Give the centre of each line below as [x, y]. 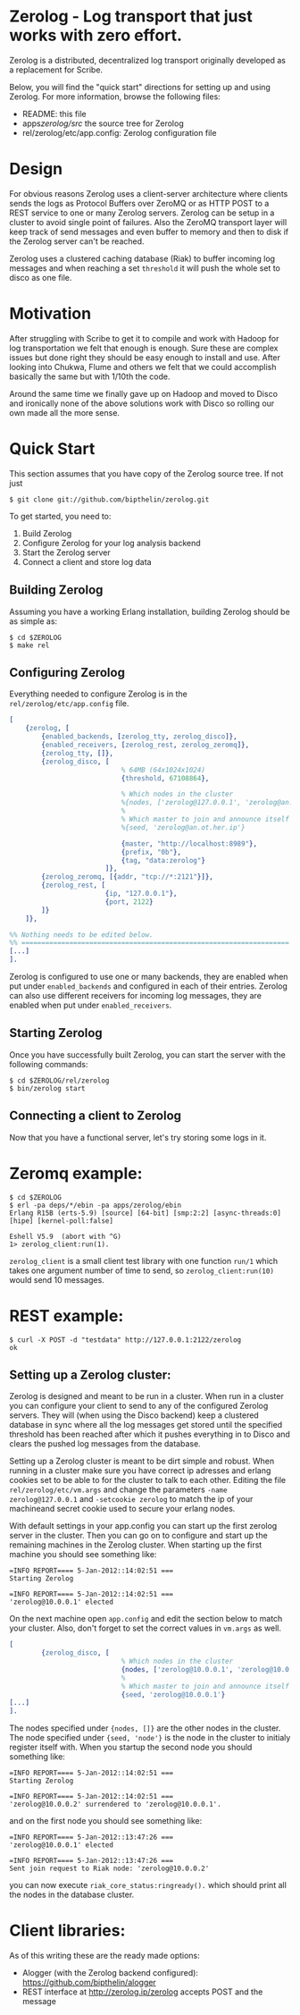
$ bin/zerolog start [48, 1088]
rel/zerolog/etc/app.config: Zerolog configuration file [119, 132]
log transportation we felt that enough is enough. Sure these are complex [144, 348]
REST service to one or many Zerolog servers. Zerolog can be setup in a [142, 213]
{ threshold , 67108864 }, [165, 778]
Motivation [50, 314]
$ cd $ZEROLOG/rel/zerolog [59, 1080]
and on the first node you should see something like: [106, 1821]
